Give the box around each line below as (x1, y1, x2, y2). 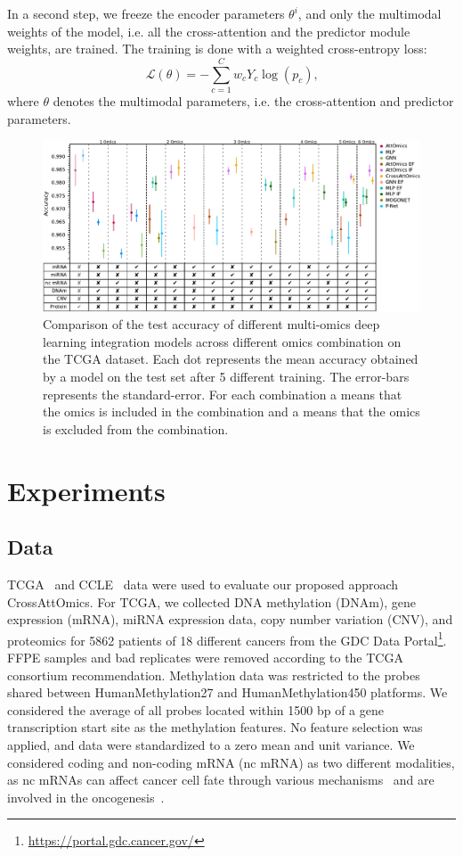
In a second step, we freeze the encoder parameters (7, 4, 285, 22)
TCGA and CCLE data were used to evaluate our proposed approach (7, 574, 399, 593)
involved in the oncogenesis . (7, 787, 165, 806)
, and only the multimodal (297, 4, 442, 22)
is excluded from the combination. (43, 419, 229, 438)
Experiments (7, 472, 166, 508)
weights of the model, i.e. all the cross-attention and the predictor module (7, 21, 410, 40)
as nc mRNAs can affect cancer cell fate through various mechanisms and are (7, 770, 435, 789)
